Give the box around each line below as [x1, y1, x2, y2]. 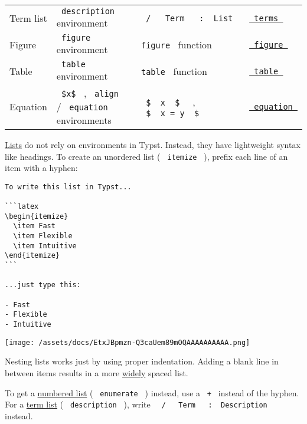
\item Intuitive [13, 241, 77, 250]
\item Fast [13, 222, 55, 231]
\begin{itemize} [5, 212, 68, 221]
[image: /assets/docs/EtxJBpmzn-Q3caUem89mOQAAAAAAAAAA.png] [5, 338, 250, 347]
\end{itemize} [5, 251, 60, 260]
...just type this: [5, 281, 81, 290]
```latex [5, 202, 39, 211]
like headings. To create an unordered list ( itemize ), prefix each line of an [5, 150, 288, 162]
